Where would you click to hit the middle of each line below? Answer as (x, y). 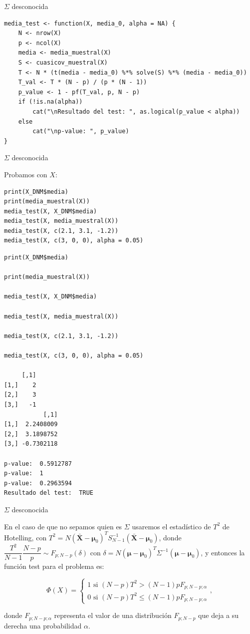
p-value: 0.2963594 (38, 483)
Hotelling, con (25, 537)
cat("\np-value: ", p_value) (81, 131)
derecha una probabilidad (43, 625)
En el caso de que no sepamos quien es (63, 526)
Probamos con (26, 174)
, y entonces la (223, 552)
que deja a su (219, 615)
